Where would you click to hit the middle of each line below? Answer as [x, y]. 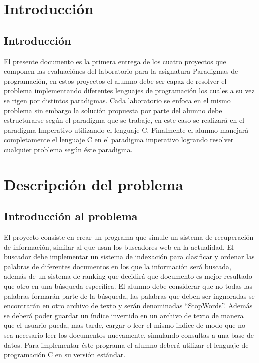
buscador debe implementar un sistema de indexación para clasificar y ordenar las [129, 256]
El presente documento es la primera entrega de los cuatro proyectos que [115, 61]
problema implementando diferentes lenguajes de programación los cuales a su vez [129, 90]
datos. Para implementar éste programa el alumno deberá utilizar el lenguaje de [126, 345]
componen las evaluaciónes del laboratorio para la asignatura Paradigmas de [121, 71]
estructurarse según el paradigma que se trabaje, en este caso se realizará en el [124, 120]
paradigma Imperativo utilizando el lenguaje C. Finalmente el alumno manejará [126, 130]
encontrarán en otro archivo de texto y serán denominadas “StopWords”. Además [128, 306]
